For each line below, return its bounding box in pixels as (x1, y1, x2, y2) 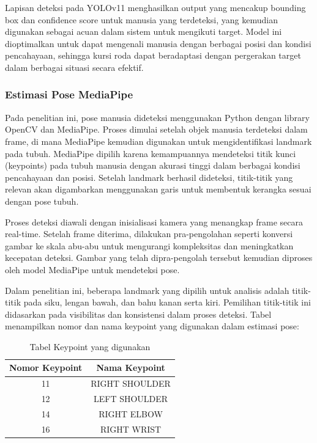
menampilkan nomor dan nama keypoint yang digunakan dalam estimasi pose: (5, 320, 299, 332)
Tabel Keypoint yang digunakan (29, 340, 151, 353)
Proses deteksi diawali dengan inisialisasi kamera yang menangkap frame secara (5, 215, 303, 228)
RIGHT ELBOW (99, 408, 163, 420)
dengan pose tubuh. (5, 194, 79, 207)
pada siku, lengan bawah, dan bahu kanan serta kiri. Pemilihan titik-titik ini (23, 296, 311, 309)
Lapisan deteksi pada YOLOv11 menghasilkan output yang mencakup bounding (5, 1, 306, 13)
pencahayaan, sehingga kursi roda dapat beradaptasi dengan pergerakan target (5, 49, 301, 62)
